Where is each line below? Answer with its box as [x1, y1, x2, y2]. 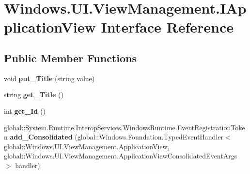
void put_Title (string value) [4, 73, 95, 83]
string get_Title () [4, 89, 63, 100]
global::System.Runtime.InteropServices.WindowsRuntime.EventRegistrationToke [4, 122, 245, 132]
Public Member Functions [4, 50, 137, 65]
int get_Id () [4, 105, 46, 116]
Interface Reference [101, 17, 234, 37]
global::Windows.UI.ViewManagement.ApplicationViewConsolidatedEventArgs [4, 151, 237, 161]
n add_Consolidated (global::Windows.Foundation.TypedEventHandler [4, 132, 223, 142]
